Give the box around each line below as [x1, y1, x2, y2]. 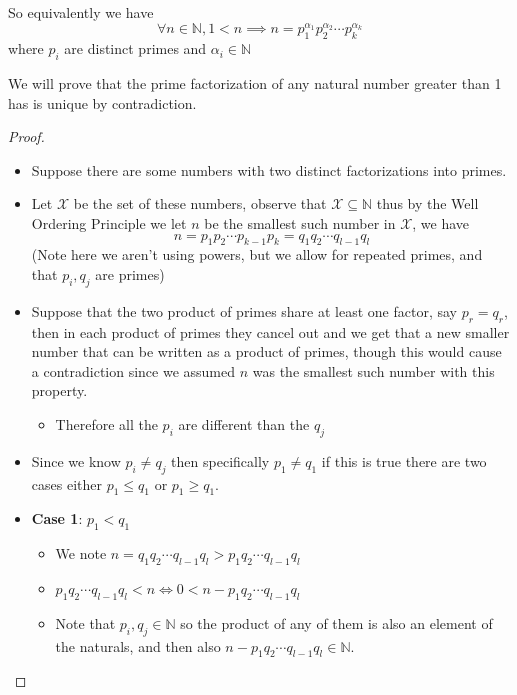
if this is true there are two [321, 450, 487, 471]
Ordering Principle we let [31, 213, 187, 233]
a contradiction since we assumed [31, 360, 236, 381]
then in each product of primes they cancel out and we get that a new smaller [31, 321, 510, 342]
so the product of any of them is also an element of [180, 612, 493, 633]
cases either [31, 473, 102, 494]
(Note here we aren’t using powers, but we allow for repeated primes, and [31, 244, 483, 265]
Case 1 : [31, 508, 83, 529]
